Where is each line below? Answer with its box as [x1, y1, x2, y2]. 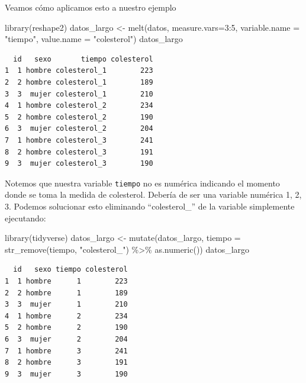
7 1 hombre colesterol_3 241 [5, 136, 153, 144]
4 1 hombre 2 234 [5, 311, 128, 320]
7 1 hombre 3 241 [5, 346, 128, 355]
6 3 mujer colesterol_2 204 [5, 124, 153, 133]
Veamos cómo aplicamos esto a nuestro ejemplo [5, 1, 176, 13]
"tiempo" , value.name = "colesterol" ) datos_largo [5, 33, 183, 45]
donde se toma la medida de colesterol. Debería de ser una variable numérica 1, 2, [5, 188, 302, 201]
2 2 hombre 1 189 [5, 288, 128, 297]
